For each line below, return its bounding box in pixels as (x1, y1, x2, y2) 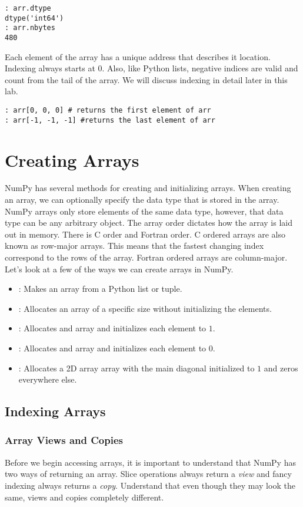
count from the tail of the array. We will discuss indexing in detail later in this (5, 73, 288, 85)
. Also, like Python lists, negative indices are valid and (102, 62, 298, 74)
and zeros (264, 361, 298, 374)
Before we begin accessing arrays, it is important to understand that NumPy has (5, 456, 296, 468)
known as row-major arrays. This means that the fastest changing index (5, 239, 264, 252)
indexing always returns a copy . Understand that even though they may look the (5, 479, 295, 491)
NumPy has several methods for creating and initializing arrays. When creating (5, 182, 291, 194)
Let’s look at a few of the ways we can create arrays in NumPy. (5, 262, 234, 275)
